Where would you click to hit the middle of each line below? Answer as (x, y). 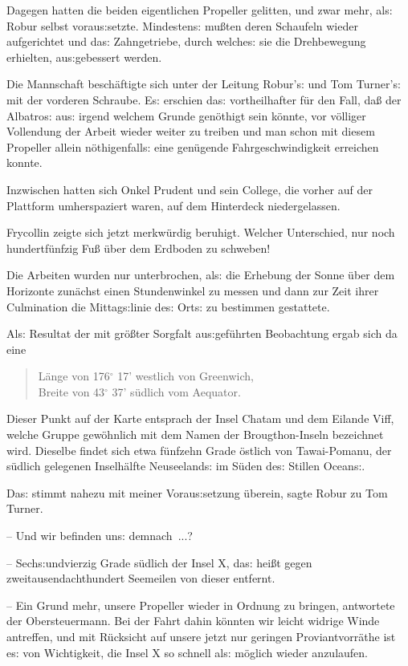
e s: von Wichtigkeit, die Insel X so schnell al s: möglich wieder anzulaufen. (187, 652)
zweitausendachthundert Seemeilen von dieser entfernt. (141, 578)
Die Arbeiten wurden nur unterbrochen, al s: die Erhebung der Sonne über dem (201, 275)
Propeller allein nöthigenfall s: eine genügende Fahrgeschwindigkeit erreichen (193, 146)
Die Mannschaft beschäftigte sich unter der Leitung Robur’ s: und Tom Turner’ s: (204, 84)
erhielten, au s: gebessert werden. (84, 57)
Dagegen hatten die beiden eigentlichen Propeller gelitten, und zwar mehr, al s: (200, 10)
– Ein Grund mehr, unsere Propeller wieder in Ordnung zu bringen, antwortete (201, 605)
